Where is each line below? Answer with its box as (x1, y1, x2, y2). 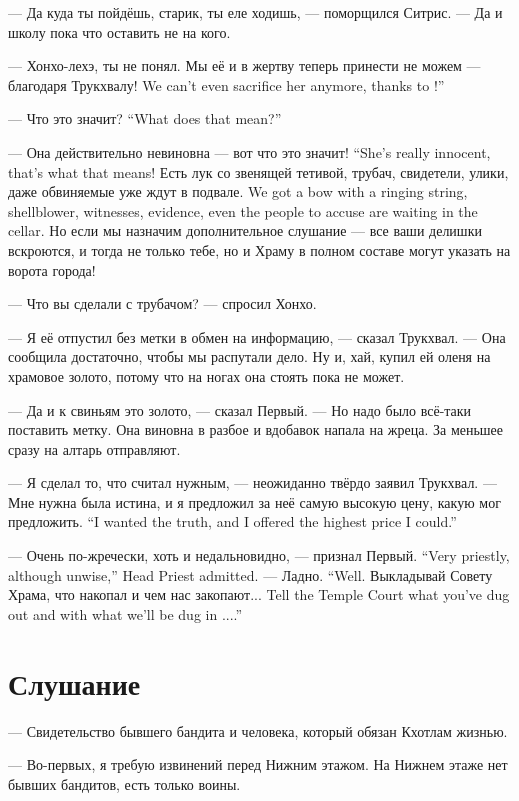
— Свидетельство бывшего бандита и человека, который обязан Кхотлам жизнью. (8, 720, 508, 741)
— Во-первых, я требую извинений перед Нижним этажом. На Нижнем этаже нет (8, 754, 508, 775)
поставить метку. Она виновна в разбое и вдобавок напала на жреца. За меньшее (8, 419, 504, 440)
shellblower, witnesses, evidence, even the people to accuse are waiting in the (8, 200, 478, 221)
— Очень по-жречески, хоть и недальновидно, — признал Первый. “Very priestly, (8, 545, 510, 566)
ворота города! (8, 259, 96, 280)
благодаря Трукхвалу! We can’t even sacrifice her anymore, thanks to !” (8, 74, 445, 95)
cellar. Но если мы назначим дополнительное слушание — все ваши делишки (8, 220, 482, 241)
